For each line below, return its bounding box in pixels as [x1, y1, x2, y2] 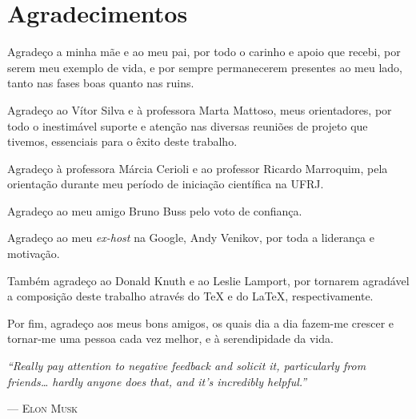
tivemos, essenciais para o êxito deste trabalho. [7, 133, 238, 150]
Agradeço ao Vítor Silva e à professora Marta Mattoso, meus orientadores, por [7, 101, 392, 118]
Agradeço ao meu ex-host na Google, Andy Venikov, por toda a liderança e [7, 229, 374, 246]
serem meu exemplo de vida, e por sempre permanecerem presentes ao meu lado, [7, 58, 402, 75]
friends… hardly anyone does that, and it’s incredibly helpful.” [7, 373, 307, 389]
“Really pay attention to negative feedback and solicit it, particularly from [7, 357, 366, 374]
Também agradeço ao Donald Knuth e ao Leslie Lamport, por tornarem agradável [7, 272, 410, 288]
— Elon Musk [7, 400, 78, 417]
